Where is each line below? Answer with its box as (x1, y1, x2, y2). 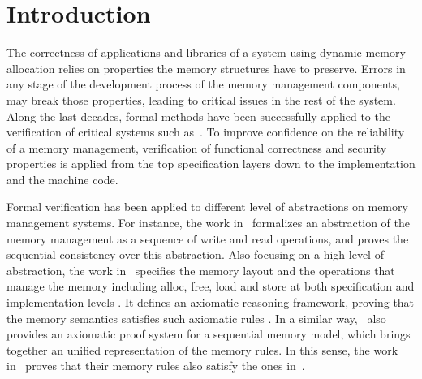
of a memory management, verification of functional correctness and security (6, 139, 387, 156)
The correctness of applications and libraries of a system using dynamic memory (6, 44, 406, 61)
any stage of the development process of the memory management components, (6, 75, 400, 93)
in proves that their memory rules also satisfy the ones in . (6, 357, 305, 374)
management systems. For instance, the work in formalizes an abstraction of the (6, 214, 410, 231)
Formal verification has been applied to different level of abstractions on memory (6, 198, 408, 215)
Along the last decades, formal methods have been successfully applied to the (6, 107, 390, 124)
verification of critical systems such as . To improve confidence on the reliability (6, 123, 405, 140)
